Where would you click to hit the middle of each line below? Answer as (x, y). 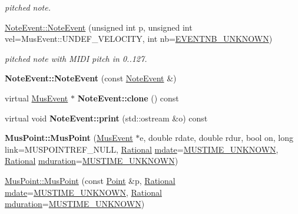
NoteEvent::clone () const (128, 98)
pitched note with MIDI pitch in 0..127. (76, 58)
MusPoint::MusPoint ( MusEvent (69, 138)
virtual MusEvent (37, 98)
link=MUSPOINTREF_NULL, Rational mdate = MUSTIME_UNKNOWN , (142, 149)
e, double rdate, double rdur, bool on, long (217, 138)
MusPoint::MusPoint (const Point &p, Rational (90, 180)
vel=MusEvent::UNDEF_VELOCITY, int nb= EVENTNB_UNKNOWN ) (139, 39)
